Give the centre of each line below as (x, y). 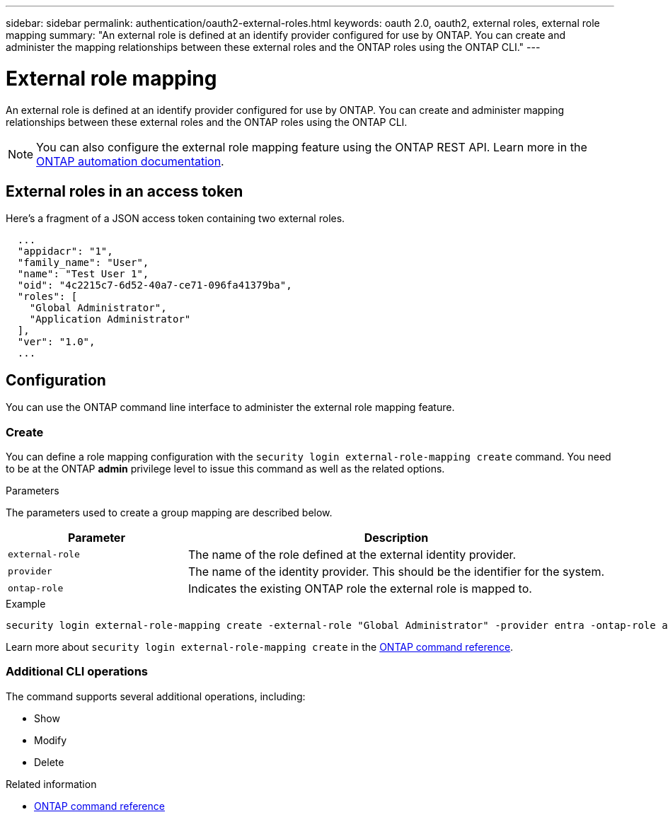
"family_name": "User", (83, 263)
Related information (51, 784)
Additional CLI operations (77, 672)
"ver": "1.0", (56, 342)
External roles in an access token (125, 191)
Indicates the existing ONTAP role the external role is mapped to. (360, 588)
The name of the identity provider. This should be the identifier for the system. (396, 571)
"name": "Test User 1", (83, 274)
